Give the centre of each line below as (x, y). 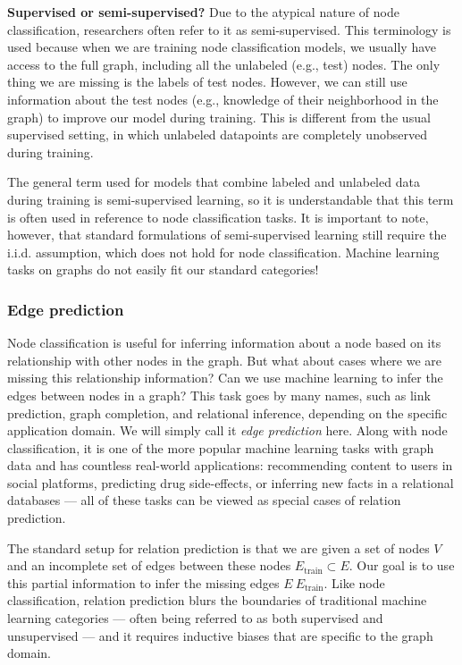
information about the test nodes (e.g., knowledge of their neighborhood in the (223, 99)
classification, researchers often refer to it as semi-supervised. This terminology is (229, 29)
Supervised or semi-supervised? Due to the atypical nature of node (203, 12)
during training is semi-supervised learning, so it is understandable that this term (231, 199)
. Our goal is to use (402, 565)
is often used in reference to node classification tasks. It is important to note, (218, 217)
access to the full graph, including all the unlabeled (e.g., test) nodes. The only (224, 64)
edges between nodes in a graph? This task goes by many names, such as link (219, 395)
